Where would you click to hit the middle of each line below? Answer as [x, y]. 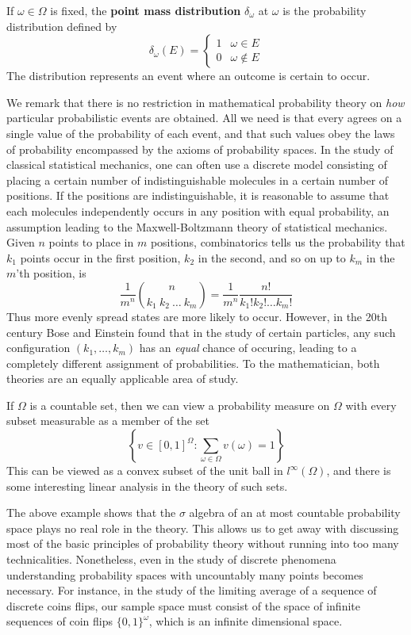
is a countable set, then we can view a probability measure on [180, 405]
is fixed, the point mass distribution [146, 10]
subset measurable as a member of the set [108, 421]
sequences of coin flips [60, 621]
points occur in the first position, [100, 257]
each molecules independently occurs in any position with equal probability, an [198, 210]
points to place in [91, 242]
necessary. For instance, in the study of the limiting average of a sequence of [192, 590]
